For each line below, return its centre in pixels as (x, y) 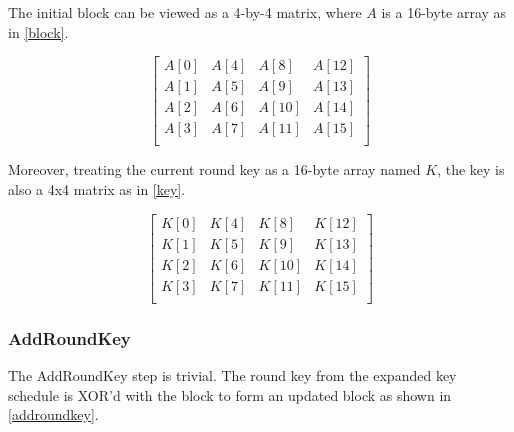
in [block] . (38, 31)
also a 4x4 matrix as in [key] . (97, 188)
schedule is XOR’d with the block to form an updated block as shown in (230, 394)
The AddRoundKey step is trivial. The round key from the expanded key (232, 374)
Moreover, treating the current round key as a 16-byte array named (214, 169)
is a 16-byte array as (444, 12)
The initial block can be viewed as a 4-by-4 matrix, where (185, 12)
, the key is (471, 169)
